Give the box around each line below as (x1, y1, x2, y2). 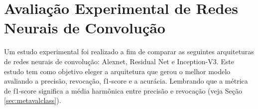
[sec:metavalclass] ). (4, 95, 61, 106)
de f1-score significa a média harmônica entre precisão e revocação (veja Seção (4, 85, 242, 96)
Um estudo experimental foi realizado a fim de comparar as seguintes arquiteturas (4, 46, 254, 57)
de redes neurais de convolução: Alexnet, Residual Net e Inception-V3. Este (4, 56, 234, 66)
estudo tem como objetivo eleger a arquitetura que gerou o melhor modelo (4, 66, 231, 76)
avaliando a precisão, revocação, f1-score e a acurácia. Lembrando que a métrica (4, 76, 248, 86)
